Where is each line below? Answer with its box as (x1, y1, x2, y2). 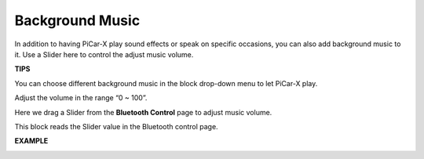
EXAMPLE (14, 136, 49, 146)
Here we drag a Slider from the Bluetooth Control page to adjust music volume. (14, 107, 272, 117)
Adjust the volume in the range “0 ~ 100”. (14, 93, 148, 103)
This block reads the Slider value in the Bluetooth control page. (14, 121, 219, 131)
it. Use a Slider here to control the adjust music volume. (14, 49, 194, 59)
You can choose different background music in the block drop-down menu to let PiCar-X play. (14, 78, 318, 88)
